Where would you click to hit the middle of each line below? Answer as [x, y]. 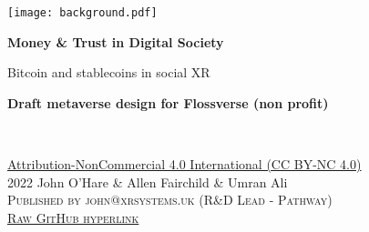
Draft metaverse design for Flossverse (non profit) [168, 102]
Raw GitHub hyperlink [73, 217]
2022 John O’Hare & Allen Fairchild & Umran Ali [148, 182]
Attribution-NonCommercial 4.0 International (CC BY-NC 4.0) [184, 164]
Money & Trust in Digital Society [116, 41]
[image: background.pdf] [82, 13]
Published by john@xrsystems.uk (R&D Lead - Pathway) [170, 200]
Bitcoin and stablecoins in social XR [109, 72]
